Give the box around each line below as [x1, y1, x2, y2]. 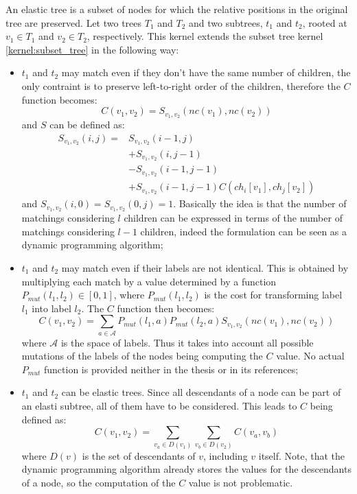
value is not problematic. [188, 475, 293, 489]
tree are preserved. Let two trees [5, 15, 142, 30]
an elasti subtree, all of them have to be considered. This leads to [21, 399, 297, 413]
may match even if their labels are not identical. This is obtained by [61, 260, 349, 274]
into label [32, 301, 71, 315]
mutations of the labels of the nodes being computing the [21, 349, 263, 363]
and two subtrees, [189, 15, 263, 30]
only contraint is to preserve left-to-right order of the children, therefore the [21, 78, 341, 93]
